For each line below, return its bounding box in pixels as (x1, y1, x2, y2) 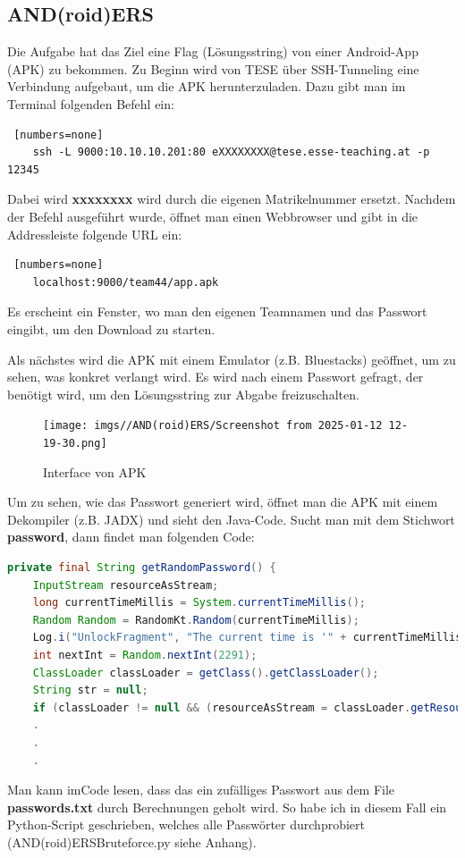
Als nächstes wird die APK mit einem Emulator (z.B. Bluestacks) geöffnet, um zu (7, 349, 456, 368)
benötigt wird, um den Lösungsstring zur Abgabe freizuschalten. (7, 384, 359, 403)
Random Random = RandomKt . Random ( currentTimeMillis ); (32, 613, 359, 627)
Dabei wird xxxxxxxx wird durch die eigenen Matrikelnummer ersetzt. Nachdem (7, 189, 456, 208)
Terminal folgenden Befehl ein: (7, 94, 174, 113)
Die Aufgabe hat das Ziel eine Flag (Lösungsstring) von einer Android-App (7, 42, 418, 61)
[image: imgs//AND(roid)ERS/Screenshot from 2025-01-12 (43, 419, 383, 433)
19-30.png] (43, 436, 107, 450)
